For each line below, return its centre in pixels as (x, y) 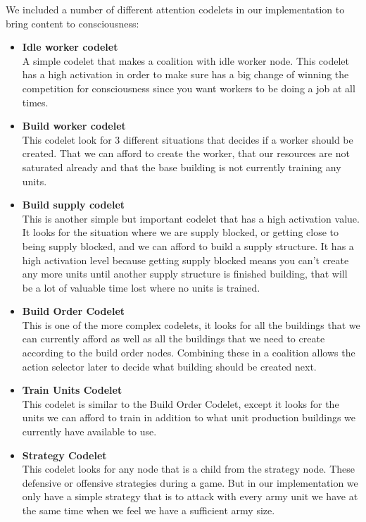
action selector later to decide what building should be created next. (169, 366)
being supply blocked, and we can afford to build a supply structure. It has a (188, 246)
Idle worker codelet (70, 47)
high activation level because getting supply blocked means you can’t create (185, 260)
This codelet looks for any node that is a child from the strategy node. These (189, 469)
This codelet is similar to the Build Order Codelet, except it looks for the (181, 403)
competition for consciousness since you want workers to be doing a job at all (189, 88)
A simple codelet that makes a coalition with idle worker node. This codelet (186, 60)
